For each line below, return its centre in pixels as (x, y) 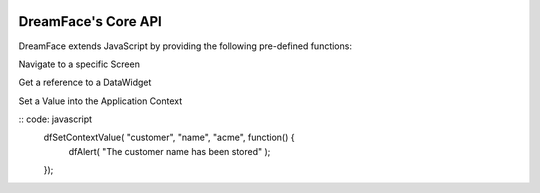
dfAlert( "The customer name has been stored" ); (169, 151)
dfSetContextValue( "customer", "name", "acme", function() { (169, 137)
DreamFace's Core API (90, 21)
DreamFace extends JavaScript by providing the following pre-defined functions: (185, 46)
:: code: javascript (55, 119)
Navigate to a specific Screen (79, 64)
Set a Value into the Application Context (100, 101)
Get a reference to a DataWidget (85, 82)
